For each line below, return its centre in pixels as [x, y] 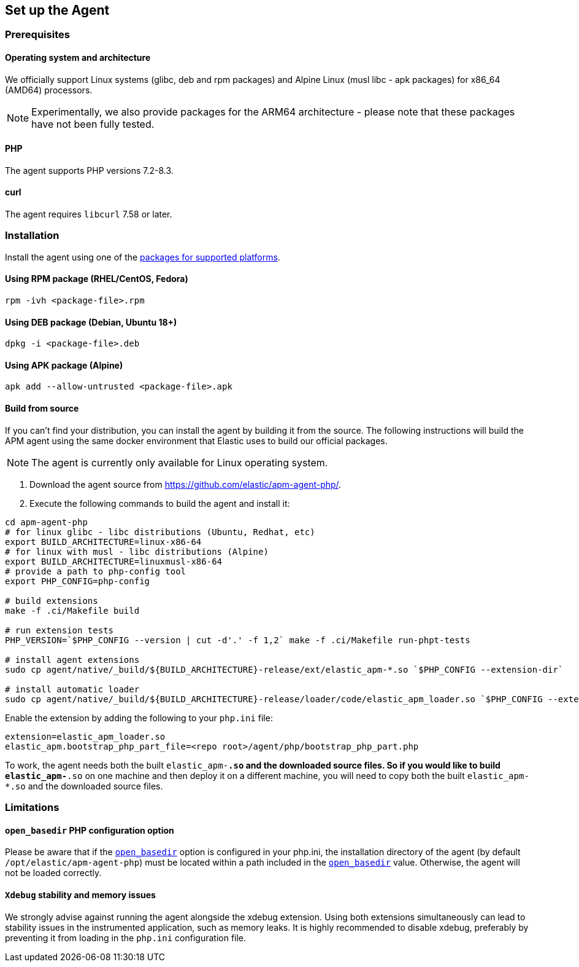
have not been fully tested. [93, 124]
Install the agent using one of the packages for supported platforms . [143, 257]
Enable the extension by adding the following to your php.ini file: [139, 718]
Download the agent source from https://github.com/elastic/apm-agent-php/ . [186, 484]
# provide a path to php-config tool [96, 571]
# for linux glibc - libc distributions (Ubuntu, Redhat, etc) [160, 532]
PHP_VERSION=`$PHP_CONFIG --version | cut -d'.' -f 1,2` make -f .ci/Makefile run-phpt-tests [238, 640]
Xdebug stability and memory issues [80, 895]
